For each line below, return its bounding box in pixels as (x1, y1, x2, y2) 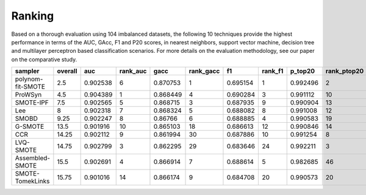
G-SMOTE (15, 122, 45, 131)
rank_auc (119, 67, 147, 75)
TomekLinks (15, 177, 50, 185)
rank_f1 (262, 67, 284, 75)
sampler (15, 67, 40, 75)
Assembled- (15, 154, 51, 162)
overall (57, 67, 77, 75)
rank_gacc (188, 67, 220, 75)
